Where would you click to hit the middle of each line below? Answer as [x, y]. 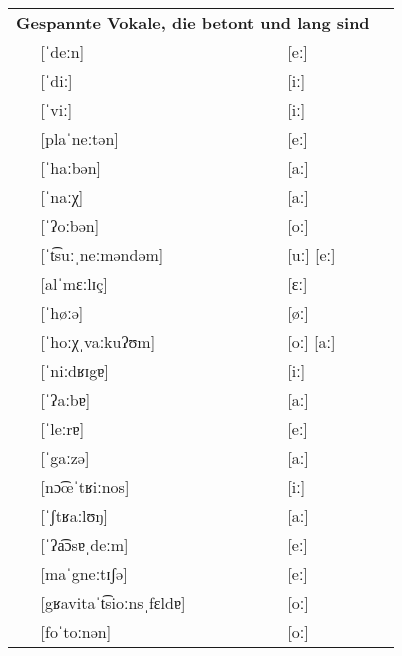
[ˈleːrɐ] [62, 428]
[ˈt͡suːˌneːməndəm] [102, 254]
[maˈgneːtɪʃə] [84, 573]
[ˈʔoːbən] [70, 225]
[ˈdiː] [56, 80]
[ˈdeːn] [62, 51]
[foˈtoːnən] [76, 631]
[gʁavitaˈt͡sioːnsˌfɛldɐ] [113, 602]
